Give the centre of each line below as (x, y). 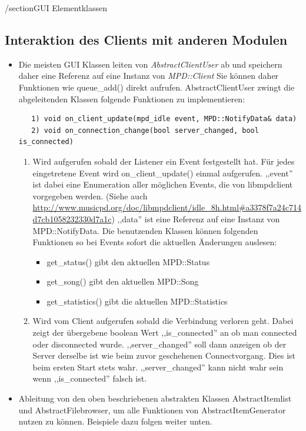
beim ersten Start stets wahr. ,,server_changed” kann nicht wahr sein (158, 367)
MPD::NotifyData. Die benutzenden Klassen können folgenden (145, 230)
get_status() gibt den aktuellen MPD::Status (128, 261)
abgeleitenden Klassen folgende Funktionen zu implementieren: (132, 98)
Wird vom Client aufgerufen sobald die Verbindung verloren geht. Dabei (163, 321)
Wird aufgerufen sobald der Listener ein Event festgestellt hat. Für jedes (164, 161)
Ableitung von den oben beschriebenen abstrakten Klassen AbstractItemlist (155, 398)
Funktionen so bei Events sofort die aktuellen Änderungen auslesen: (155, 242)
